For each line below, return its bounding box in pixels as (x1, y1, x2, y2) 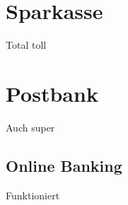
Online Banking (6, 154, 122, 176)
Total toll (6, 37, 47, 52)
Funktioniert (6, 187, 60, 202)
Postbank (6, 78, 98, 107)
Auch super (6, 119, 55, 134)
